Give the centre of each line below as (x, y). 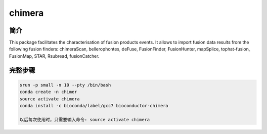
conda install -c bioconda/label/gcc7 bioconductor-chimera (94, 106)
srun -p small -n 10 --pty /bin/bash (65, 85)
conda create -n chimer (48, 92)
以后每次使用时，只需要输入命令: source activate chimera (85, 119)
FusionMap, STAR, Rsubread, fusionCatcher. (54, 56)
